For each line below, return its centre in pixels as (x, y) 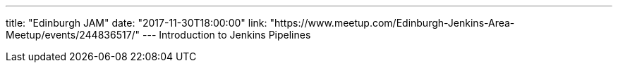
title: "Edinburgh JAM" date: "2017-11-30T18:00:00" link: (137, 23)
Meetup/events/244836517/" (73, 35)
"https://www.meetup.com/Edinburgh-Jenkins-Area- (392, 23)
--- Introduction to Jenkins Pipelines (227, 35)
